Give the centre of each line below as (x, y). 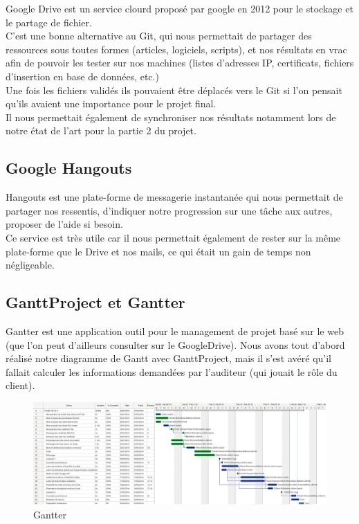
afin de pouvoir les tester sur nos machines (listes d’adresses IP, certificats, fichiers (180, 63)
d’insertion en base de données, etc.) (82, 76)
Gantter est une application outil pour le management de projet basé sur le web (175, 331)
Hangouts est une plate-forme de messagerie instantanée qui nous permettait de (174, 197)
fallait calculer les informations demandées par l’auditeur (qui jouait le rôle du (172, 371)
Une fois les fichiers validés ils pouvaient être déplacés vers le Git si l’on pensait (174, 90)
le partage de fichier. (49, 22)
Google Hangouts (69, 168)
